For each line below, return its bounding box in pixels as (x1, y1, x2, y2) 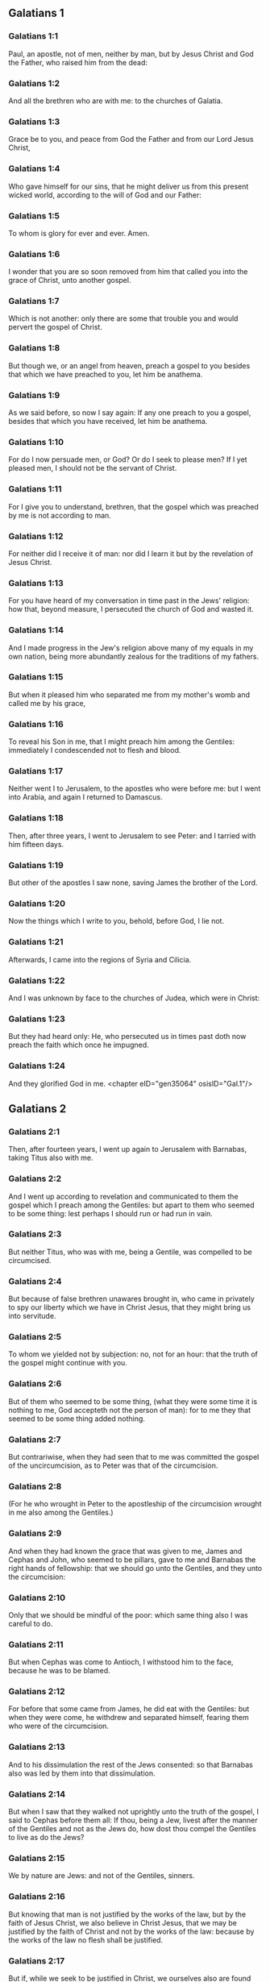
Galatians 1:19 (8, 859, 64, 871)
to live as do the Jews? (8, 1833, 85, 1843)
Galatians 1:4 (8, 163, 60, 174)
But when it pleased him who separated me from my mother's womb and (8, 689, 251, 700)
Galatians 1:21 (8, 937, 64, 948)
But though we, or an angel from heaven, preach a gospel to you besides (8, 360, 251, 370)
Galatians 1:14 (8, 625, 64, 636)
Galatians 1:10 (8, 436, 64, 447)
